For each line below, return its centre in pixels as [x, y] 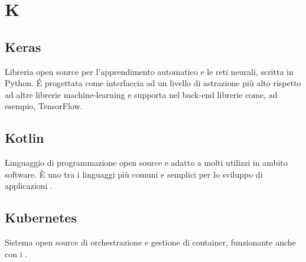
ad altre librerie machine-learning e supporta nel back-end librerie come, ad [141, 94]
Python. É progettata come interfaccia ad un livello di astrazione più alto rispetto [153, 83]
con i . [16, 253]
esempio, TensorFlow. [44, 106]
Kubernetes [41, 217]
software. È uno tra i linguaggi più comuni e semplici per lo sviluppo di [134, 174]
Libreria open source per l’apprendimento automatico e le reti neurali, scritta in [149, 71]
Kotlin [25, 138]
